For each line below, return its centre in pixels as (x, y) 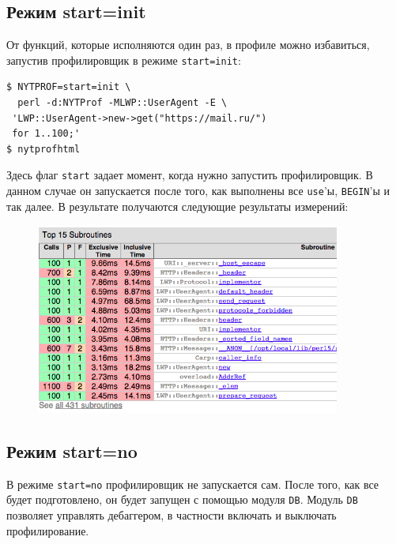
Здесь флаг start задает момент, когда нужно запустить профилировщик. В (190, 175)
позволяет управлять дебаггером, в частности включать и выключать (172, 514)
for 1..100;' (46, 134)
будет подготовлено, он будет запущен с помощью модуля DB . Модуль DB (182, 499)
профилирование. (48, 530)
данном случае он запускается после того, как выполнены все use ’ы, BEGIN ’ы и (198, 191)
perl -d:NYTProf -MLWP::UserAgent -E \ (123, 103)
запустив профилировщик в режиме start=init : (124, 60)
